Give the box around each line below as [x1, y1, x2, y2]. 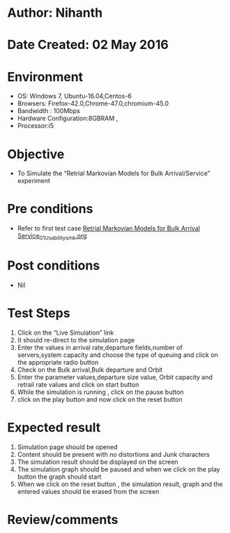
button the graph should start [17, 472, 102, 481]
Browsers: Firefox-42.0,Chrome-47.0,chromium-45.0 [17, 99, 169, 108]
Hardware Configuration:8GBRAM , [17, 114, 118, 123]
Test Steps [7, 305, 71, 321]
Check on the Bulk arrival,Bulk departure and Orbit [17, 365, 162, 374]
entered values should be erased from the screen [17, 487, 160, 495]
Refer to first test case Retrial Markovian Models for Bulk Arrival [17, 224, 201, 233]
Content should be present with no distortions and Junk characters [17, 450, 210, 458]
